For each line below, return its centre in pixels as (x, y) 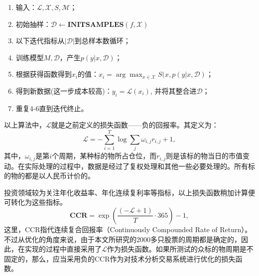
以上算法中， (25, 125)
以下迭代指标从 (40, 41)
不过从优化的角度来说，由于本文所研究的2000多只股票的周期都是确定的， (123, 239)
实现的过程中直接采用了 (63, 249)
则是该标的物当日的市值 (204, 156)
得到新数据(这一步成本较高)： (64, 90)
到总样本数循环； (102, 41)
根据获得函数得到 (44, 74)
